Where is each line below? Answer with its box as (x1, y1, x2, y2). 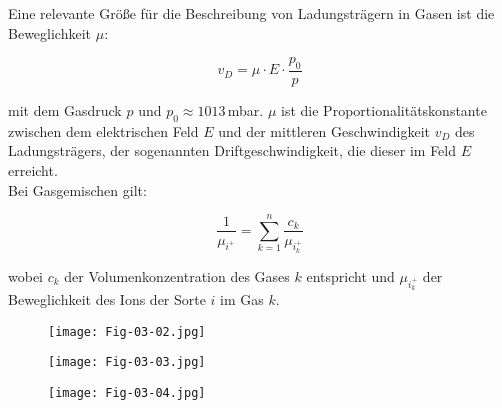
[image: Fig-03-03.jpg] (48, 355, 206, 370)
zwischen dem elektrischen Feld (8, 120, 199, 141)
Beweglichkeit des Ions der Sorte (8, 288, 206, 309)
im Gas (220, 288, 264, 309)
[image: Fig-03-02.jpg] (48, 324, 206, 339)
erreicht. (8, 160, 58, 180)
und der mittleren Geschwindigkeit (218, 120, 431, 141)
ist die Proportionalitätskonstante (281, 100, 487, 121)
